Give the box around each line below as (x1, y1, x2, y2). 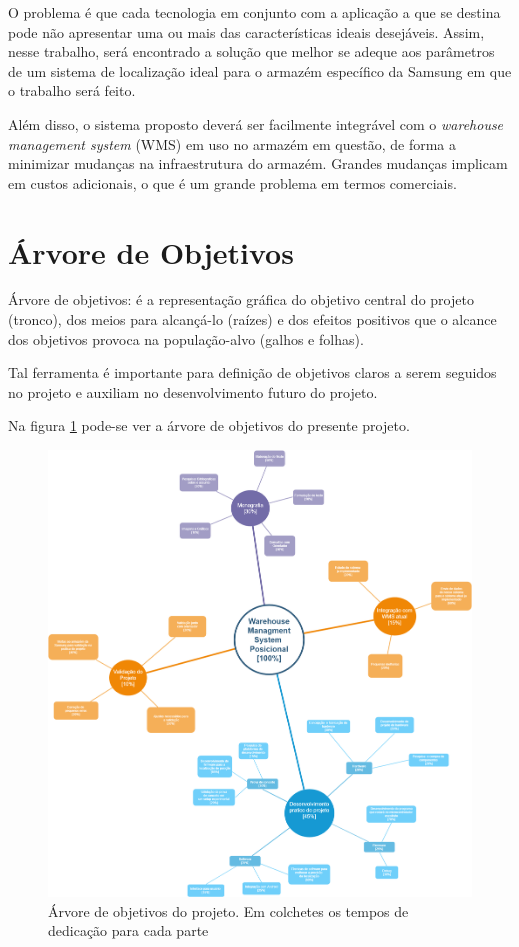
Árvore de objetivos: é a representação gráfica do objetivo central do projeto (8, 289, 474, 310)
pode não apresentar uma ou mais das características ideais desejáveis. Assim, (8, 21, 485, 42)
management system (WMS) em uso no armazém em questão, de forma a (8, 133, 457, 154)
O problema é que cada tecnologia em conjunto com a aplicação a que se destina (8, 2, 501, 22)
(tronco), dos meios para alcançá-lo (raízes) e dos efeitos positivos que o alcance (8, 309, 497, 330)
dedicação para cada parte (48, 920, 209, 941)
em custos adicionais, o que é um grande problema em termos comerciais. (8, 172, 457, 193)
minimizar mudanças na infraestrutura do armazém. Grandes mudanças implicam (8, 153, 508, 174)
